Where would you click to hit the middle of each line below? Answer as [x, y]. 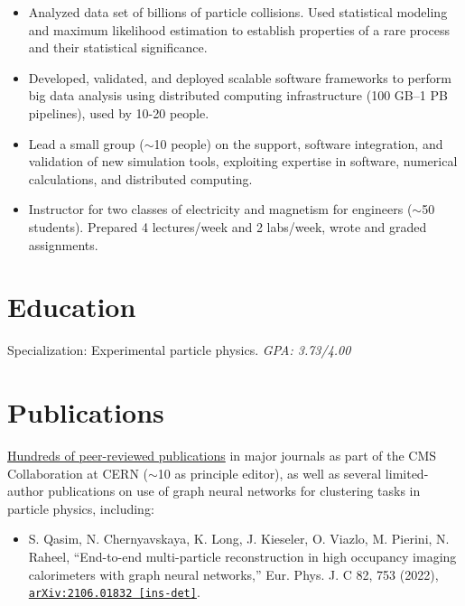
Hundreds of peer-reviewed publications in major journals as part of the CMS [222, 455]
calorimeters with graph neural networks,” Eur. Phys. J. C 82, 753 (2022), [233, 574]
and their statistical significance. [118, 47]
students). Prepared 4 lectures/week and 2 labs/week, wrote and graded [228, 226]
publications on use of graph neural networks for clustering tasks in [234, 491]
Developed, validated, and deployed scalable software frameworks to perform [240, 77]
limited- [407, 473]
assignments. [63, 244]
